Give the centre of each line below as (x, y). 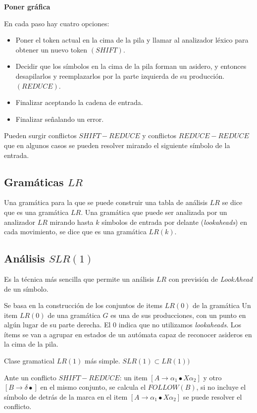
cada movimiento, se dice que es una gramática (75, 232)
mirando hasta (72, 222)
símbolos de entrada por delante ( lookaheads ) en (174, 222)
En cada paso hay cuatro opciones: (57, 23)
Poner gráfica (27, 6)
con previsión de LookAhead (210, 279)
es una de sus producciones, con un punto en (178, 315)
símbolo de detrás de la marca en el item (66, 396)
